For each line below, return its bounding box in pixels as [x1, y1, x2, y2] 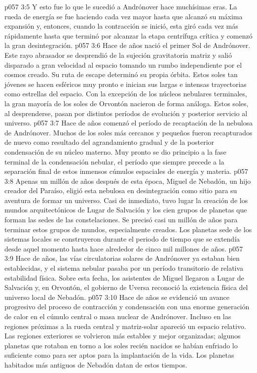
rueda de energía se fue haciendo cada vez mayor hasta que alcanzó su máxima [4, 11, 243, 21]
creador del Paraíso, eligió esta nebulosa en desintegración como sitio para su [4, 185, 237, 196]
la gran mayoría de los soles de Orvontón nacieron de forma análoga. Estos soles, [4, 98, 249, 108]
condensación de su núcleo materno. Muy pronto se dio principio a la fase [4, 146, 226, 157]
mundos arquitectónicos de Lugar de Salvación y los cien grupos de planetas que [4, 205, 247, 215]
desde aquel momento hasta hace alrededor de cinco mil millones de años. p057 [4, 243, 243, 253]
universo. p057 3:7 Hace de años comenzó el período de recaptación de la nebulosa [4, 118, 253, 128]
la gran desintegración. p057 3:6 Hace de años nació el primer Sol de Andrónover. [4, 40, 251, 50]
